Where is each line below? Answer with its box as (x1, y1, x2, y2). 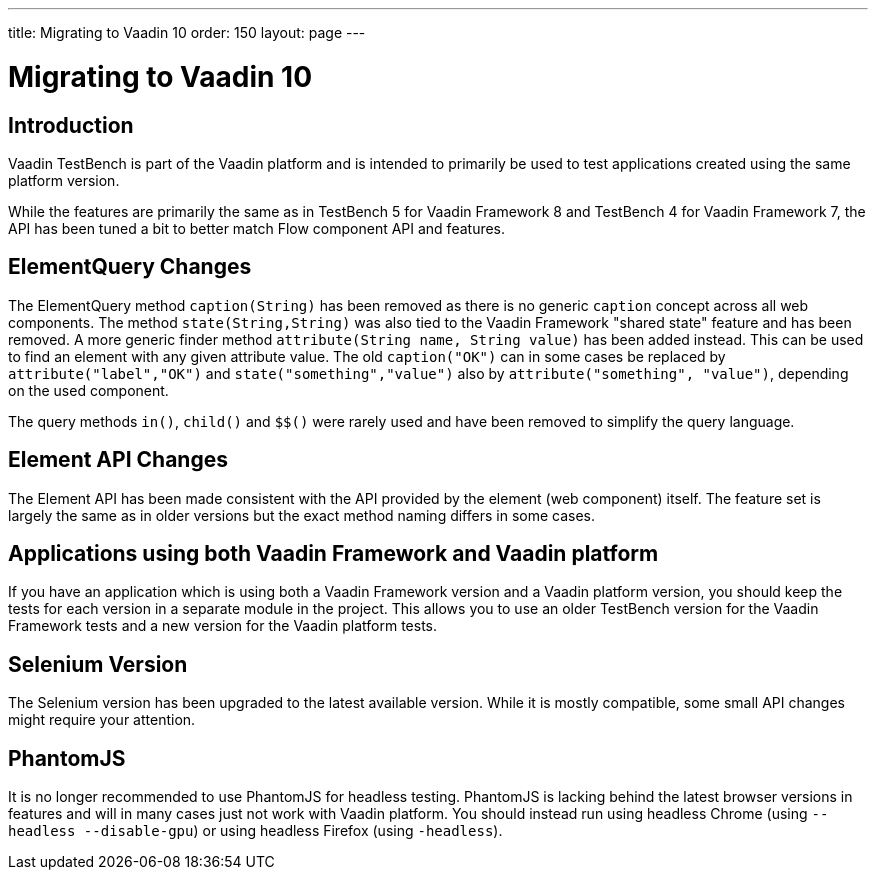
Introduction (8, 112, 134, 138)
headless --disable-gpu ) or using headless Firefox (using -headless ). (8, 822, 503, 840)
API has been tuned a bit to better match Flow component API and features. (8, 219, 506, 237)
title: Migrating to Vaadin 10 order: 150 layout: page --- (8, 24, 366, 41)
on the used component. (8, 381, 169, 399)
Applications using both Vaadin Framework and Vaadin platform (8, 541, 659, 567)
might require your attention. (8, 711, 196, 729)
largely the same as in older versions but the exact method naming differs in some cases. (8, 506, 596, 524)
